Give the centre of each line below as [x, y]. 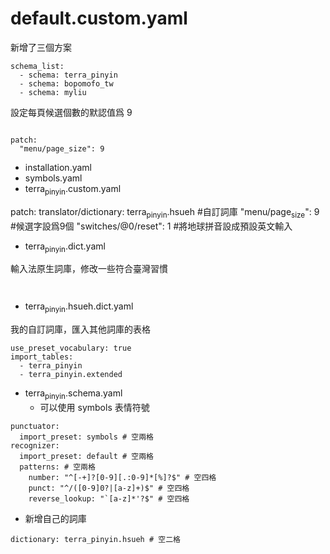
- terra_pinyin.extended [71, 375]
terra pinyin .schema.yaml [73, 394]
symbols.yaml [53, 178]
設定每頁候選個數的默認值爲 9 [71, 112]
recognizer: [35, 445]
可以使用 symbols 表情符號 [94, 407]
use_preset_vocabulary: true [71, 348]
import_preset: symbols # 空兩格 [86, 437]
